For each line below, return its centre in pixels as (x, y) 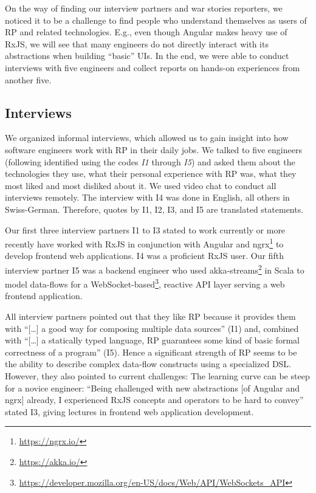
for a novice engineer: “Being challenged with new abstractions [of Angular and (153, 388)
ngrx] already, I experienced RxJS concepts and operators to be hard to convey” (154, 400)
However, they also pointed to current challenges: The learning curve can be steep (157, 376)
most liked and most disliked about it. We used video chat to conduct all (141, 185)
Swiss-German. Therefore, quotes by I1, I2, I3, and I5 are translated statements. (154, 209)
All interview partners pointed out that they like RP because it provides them (150, 316)
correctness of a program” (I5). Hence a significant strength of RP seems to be (151, 352)
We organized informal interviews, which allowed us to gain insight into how (147, 138)
